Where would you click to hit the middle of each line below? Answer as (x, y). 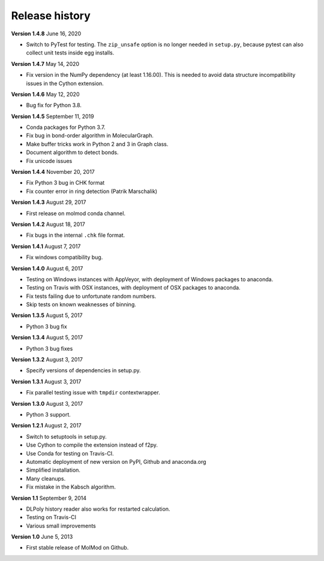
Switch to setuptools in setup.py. (67, 436)
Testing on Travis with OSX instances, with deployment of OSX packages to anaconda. (133, 288)
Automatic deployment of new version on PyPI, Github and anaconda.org (116, 462)
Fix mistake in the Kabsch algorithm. (71, 487)
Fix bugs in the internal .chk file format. (76, 235)
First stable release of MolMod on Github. (77, 548)
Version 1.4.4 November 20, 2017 (53, 172)
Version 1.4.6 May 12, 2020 (45, 94)
